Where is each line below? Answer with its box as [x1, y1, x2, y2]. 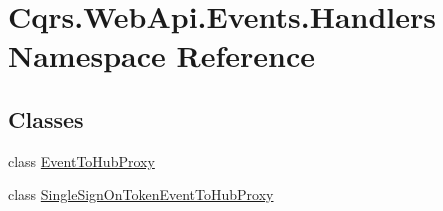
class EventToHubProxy [8, 150, 155, 171]
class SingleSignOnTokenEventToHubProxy [8, 184, 274, 205]
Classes [8, 103, 84, 134]
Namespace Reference [8, 35, 315, 76]
